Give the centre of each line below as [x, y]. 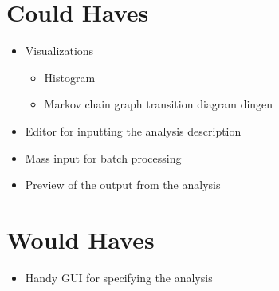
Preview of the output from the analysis [123, 185]
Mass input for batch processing [103, 157]
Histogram [70, 77]
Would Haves [81, 239]
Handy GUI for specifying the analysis [119, 277]
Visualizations [59, 51]
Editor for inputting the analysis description [133, 130]
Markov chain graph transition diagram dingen [159, 104]
